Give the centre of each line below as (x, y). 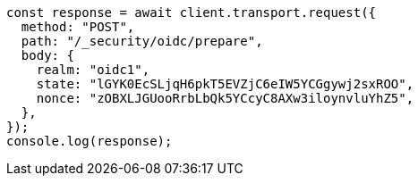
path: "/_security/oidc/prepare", (142, 41)
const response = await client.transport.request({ (192, 12)
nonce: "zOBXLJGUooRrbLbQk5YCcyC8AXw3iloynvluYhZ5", (225, 98)
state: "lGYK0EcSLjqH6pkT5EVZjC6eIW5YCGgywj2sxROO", (225, 84)
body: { (47, 55)
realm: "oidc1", (93, 70)
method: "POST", (78, 27)
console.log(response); (90, 141)
